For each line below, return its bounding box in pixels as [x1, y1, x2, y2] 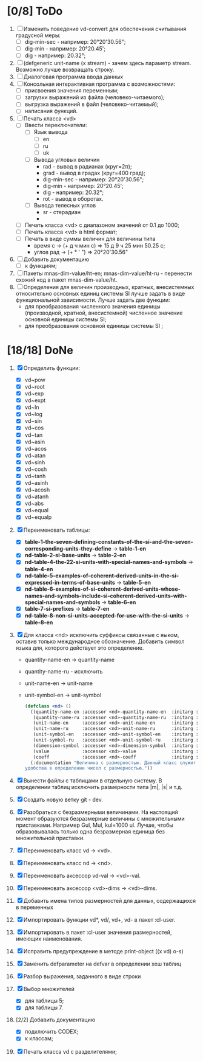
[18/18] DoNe [7, 344, 73, 357]
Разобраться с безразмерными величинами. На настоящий [23, 809, 178, 816]
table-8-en [24, 619, 53, 626]
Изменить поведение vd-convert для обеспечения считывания [23, 25, 187, 32]
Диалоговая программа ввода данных [23, 73, 124, 80]
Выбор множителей [23, 986, 75, 993]
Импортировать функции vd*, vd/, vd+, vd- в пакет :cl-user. [23, 916, 176, 924]
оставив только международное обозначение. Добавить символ [15, 638, 185, 645]
